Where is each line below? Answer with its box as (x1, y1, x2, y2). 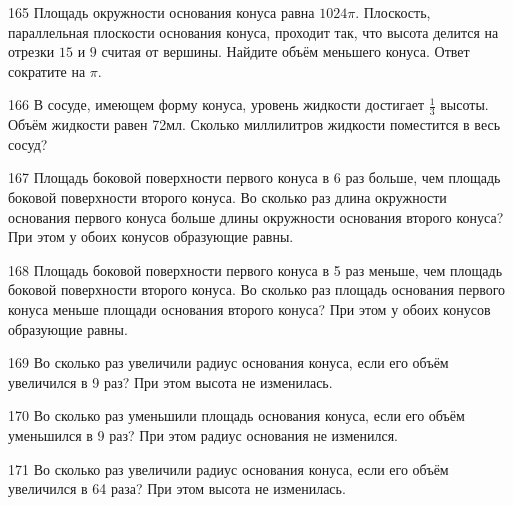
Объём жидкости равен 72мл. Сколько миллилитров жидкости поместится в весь (8, 114, 501, 135)
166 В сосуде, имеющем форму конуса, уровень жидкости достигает (8, 94, 424, 115)
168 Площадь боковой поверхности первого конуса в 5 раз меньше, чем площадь (8, 259, 503, 280)
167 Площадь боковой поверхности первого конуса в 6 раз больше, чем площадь (8, 167, 501, 188)
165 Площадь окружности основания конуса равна (8, 2, 315, 22)
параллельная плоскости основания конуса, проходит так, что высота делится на (8, 21, 499, 42)
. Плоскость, (355, 2, 431, 22)
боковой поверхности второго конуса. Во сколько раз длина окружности (8, 186, 447, 207)
